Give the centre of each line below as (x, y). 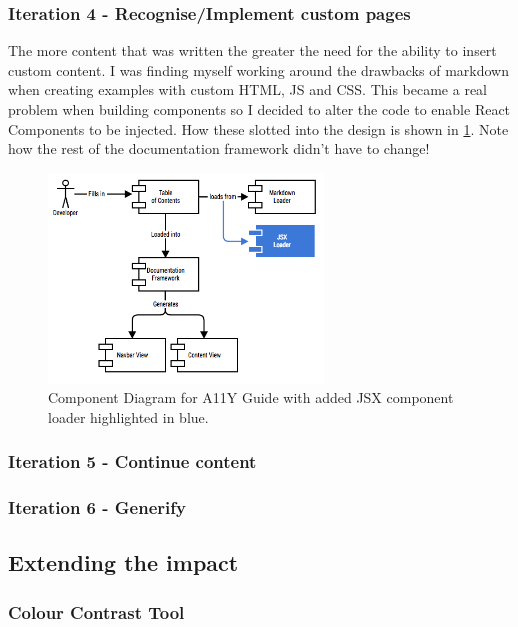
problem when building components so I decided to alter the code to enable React (259, 109)
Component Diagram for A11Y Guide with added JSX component (251, 397)
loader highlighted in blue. (128, 416)
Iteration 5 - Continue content (132, 461)
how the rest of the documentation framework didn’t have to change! (219, 148)
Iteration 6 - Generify (97, 507)
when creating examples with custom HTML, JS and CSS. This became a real (247, 89)
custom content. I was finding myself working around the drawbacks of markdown (258, 69)
